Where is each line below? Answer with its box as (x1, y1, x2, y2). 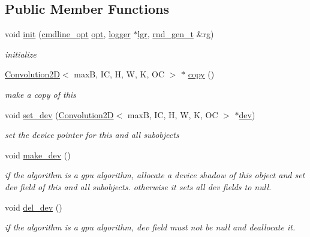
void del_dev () (5, 200, 62, 213)
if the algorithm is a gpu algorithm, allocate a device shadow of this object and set (5, 169, 305, 181)
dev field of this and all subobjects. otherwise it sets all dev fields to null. (5, 180, 272, 193)
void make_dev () (5, 148, 71, 161)
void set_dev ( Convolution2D (5, 108, 114, 121)
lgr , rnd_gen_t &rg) (137, 28, 214, 40)
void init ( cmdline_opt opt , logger (5, 28, 131, 40)
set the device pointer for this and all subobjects (5, 128, 179, 141)
